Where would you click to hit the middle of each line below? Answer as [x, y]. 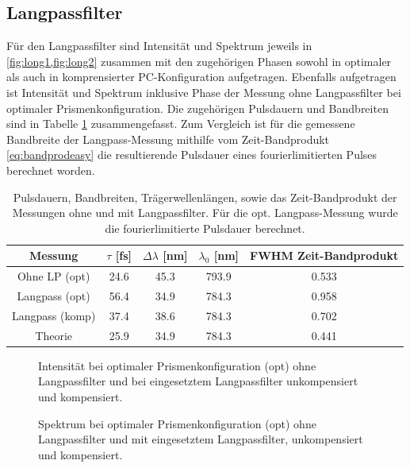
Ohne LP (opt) [54, 276]
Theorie [54, 335]
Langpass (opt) [54, 296]
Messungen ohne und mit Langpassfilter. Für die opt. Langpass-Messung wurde [205, 213]
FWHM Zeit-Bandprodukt [324, 255]
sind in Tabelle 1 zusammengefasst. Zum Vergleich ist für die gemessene [181, 124]
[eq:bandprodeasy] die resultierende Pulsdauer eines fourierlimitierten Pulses [192, 155]
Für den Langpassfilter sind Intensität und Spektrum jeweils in [159, 46]
